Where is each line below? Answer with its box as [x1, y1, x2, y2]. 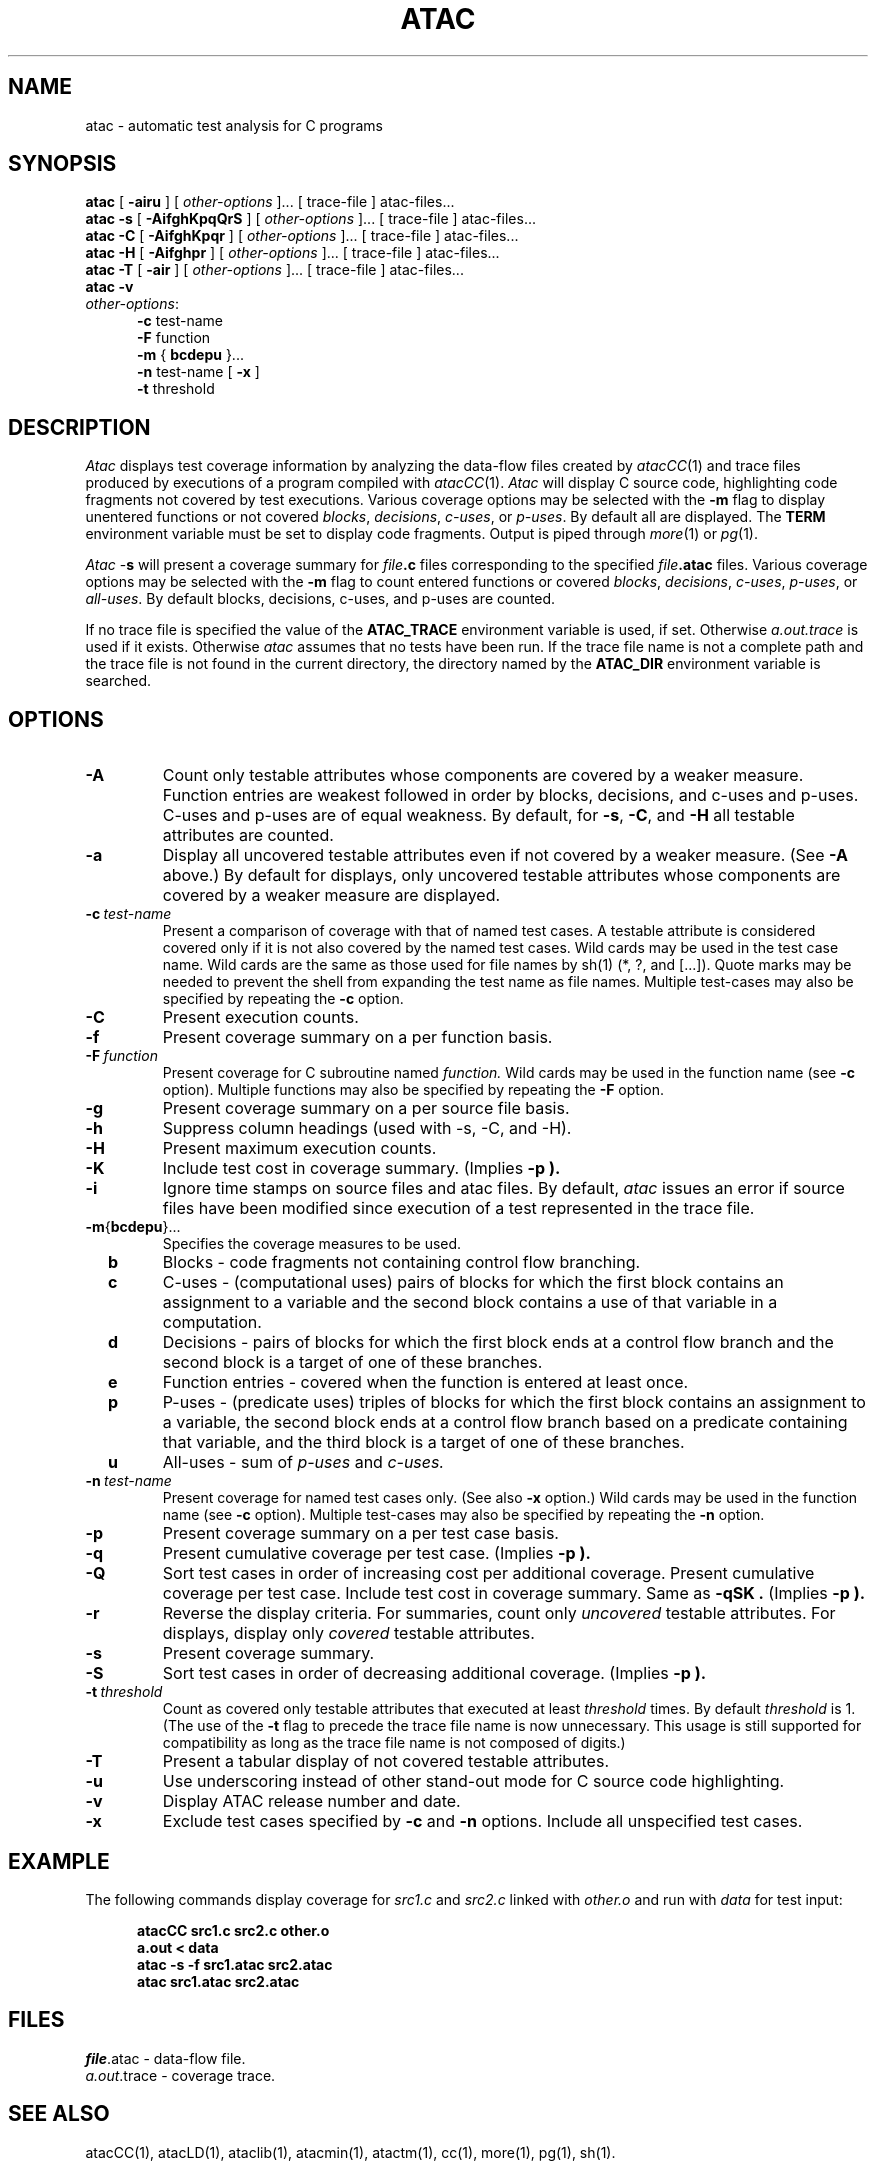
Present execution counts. [162, 1007, 359, 1028]
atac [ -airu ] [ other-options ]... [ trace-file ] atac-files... [85, 193, 455, 211]
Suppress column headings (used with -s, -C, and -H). [162, 1118, 572, 1139]
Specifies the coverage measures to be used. [162, 1235, 462, 1253]
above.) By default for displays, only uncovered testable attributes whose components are [162, 865, 841, 886]
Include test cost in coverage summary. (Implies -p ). [162, 1158, 561, 1179]
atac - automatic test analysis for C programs [85, 116, 383, 134]
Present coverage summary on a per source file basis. [162, 1098, 570, 1119]
